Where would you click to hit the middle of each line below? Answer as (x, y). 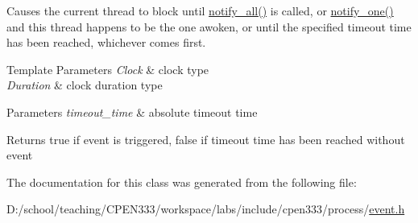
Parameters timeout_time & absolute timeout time (132, 111)
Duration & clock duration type (85, 85)
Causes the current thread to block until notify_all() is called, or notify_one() (200, 10)
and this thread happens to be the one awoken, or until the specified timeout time (209, 26)
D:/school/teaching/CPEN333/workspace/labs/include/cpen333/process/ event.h (206, 209)
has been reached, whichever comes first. (106, 42)
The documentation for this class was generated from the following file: (182, 182)
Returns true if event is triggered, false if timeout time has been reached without (206, 139)
